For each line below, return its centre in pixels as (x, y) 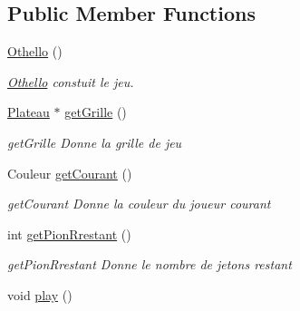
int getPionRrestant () (69, 233)
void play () (40, 294)
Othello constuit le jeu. (71, 81)
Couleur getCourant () (70, 173)
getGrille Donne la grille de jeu (95, 142)
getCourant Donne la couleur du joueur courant (139, 204)
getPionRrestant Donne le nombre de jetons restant (150, 264)
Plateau (29, 112)
